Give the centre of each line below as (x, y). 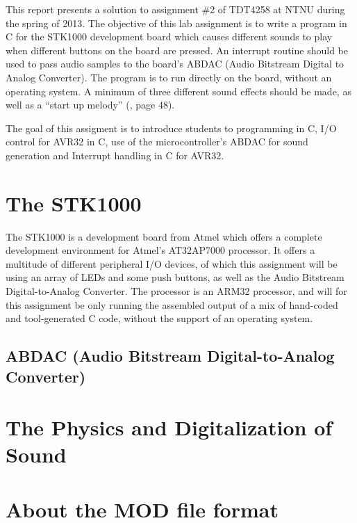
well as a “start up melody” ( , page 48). (90, 105)
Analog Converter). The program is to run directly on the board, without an (169, 77)
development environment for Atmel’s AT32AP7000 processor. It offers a (160, 250)
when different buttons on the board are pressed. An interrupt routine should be (177, 50)
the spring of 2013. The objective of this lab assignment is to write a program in (176, 23)
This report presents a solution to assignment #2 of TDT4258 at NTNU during (175, 9)
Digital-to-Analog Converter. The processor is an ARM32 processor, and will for (176, 291)
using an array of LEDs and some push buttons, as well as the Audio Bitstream (175, 277)
